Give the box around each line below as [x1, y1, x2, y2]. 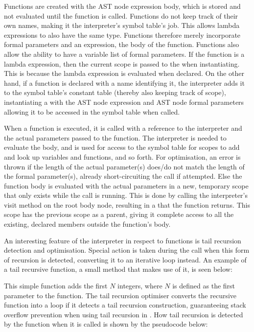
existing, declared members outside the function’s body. [4, 219, 171, 229]
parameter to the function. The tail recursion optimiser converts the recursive [4, 290, 237, 300]
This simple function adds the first [4, 281, 108, 291]
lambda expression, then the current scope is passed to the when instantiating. [4, 58, 240, 69]
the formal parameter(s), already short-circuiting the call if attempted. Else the [4, 171, 242, 181]
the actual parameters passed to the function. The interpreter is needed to [4, 132, 227, 142]
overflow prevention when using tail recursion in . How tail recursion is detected [4, 309, 243, 319]
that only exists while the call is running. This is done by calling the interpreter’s [4, 190, 248, 200]
